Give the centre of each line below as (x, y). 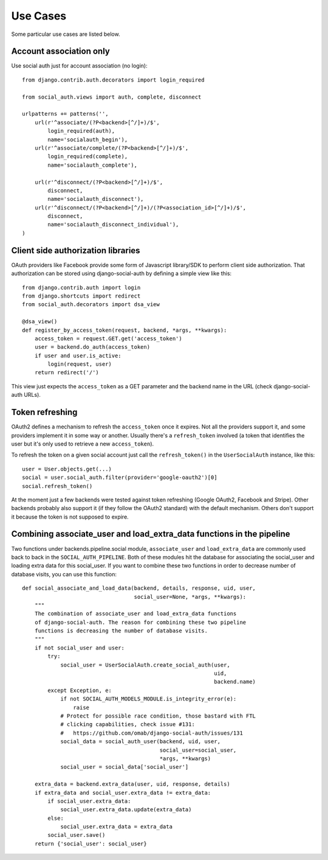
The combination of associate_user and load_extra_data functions (135, 614)
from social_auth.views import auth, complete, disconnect (112, 97)
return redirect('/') (67, 372)
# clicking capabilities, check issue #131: (128, 725)
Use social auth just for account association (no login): (80, 66)
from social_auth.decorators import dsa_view (91, 305)
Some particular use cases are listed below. (66, 34)
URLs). (32, 395)
